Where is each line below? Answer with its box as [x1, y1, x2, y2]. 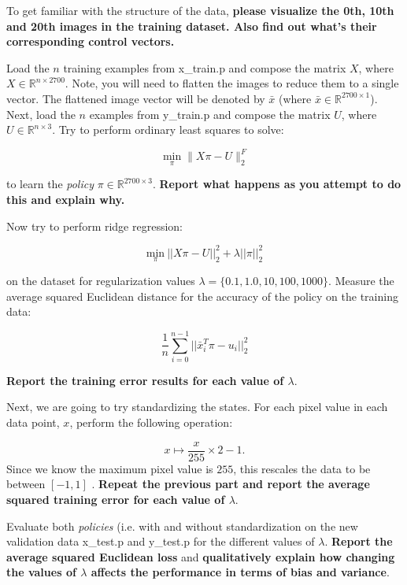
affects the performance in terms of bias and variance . [91, 564, 390, 580]
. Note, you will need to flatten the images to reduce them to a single [65, 75, 399, 91]
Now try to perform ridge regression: [6, 217, 183, 234]
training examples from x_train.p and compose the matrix [63, 59, 346, 76]
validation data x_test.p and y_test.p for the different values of [6, 533, 315, 550]
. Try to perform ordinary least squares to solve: [52, 121, 284, 138]
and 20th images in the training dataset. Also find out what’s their [6, 17, 377, 34]
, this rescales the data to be [233, 460, 371, 476]
